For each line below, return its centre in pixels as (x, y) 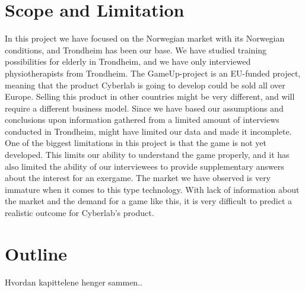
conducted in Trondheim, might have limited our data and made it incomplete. (148, 131)
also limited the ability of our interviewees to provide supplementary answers (144, 166)
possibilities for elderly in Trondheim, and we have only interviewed (128, 61)
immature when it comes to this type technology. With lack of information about (152, 189)
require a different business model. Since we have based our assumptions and (144, 108)
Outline (36, 253)
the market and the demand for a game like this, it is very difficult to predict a (149, 201)
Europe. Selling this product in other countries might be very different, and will (150, 96)
